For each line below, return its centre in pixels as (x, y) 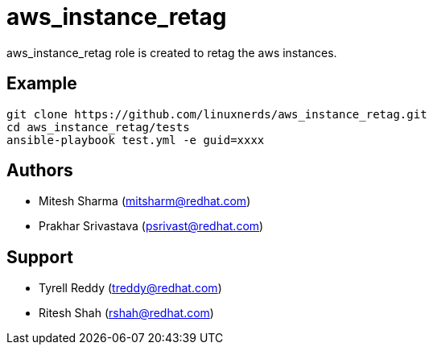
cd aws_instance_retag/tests (98, 127)
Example (42, 84)
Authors (40, 171)
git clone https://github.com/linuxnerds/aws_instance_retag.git (217, 114)
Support (40, 257)
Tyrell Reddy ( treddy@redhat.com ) (130, 288)
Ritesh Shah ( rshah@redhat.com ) (126, 313)
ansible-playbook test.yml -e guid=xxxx (136, 140)
